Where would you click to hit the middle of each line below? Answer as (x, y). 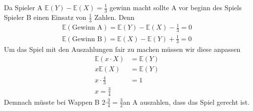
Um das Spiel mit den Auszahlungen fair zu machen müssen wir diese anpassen (122, 49)
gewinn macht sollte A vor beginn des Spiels (176, 7)
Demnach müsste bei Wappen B (52, 102)
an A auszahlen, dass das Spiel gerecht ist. (186, 102)
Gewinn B (87, 39)
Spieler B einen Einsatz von (45, 17)
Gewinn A (87, 28)
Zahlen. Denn (115, 17)
